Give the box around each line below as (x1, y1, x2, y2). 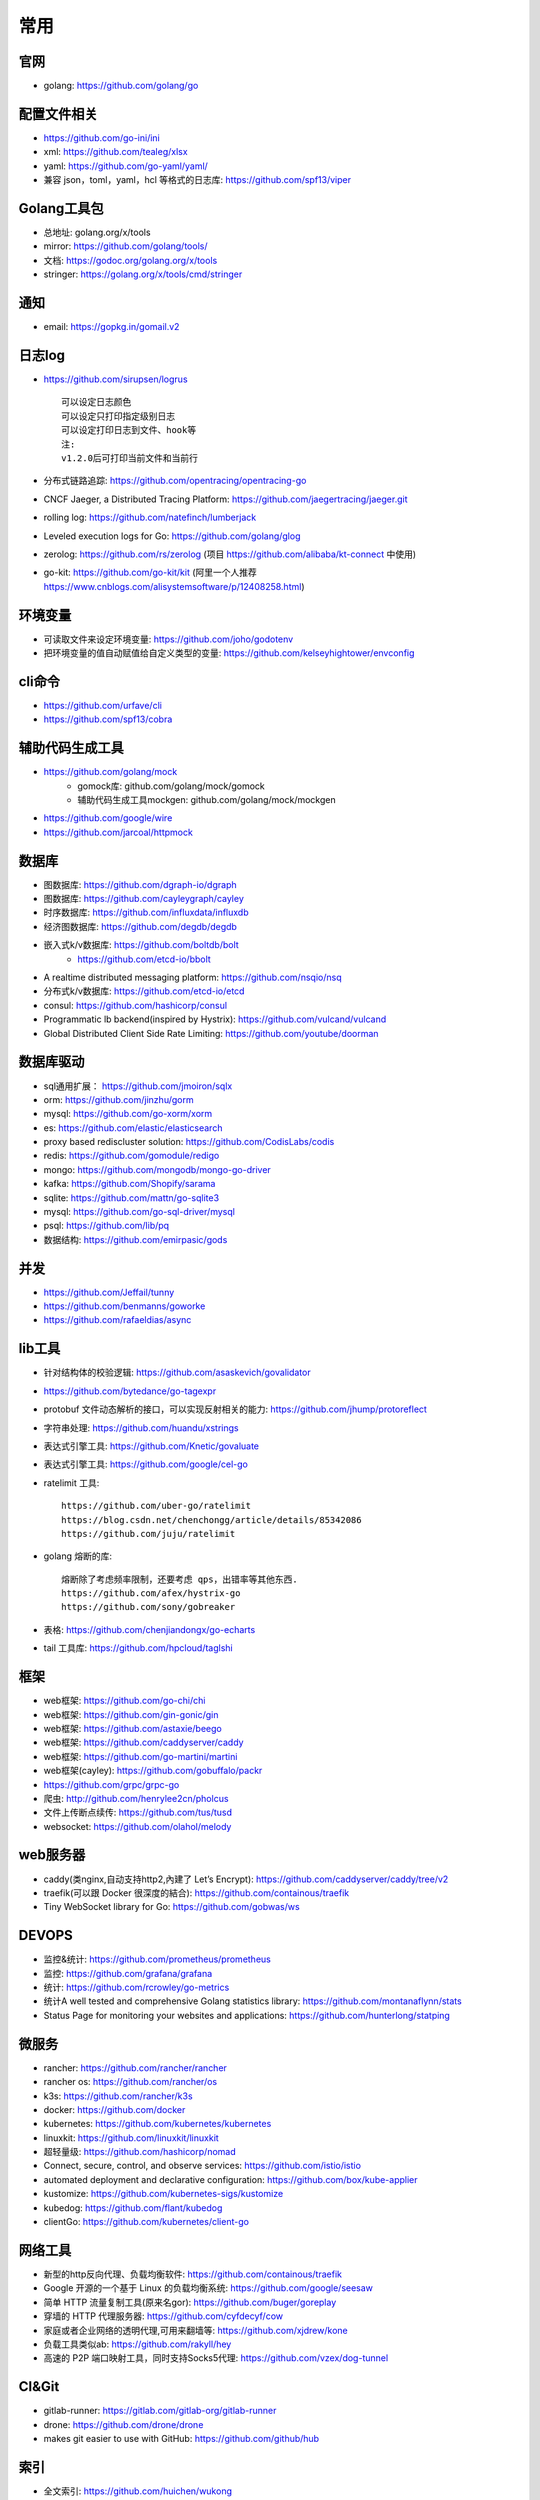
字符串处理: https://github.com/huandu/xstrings (43, 1421, 239, 1434)
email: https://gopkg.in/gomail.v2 (43, 321, 180, 333)
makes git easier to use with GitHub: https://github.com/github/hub (43, 2432, 320, 2444)
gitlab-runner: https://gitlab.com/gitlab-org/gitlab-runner (43, 2405, 277, 2417)
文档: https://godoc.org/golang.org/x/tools (43, 254, 218, 266)
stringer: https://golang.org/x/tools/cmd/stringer (43, 268, 243, 280)
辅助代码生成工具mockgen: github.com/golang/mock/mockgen (77, 794, 336, 805)
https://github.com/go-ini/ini (43, 131, 160, 144)
